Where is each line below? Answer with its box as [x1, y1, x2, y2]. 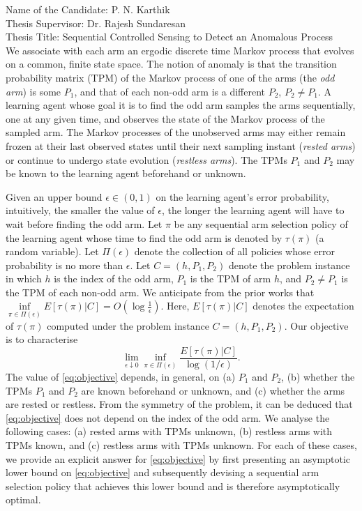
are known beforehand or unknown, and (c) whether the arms [81, 383, 345, 397]
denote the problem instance [228, 257, 350, 272]
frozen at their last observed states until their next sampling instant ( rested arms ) [6, 138, 356, 153]
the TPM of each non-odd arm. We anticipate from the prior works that [6, 284, 315, 299]
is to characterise [6, 332, 78, 346]
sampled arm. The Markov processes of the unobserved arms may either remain [6, 125, 346, 139]
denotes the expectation [252, 298, 354, 313]
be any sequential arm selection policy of [174, 216, 348, 231]
